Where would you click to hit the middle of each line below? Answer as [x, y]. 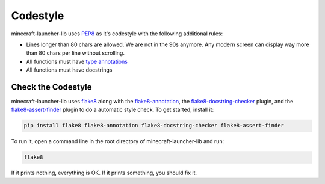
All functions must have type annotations [77, 61]
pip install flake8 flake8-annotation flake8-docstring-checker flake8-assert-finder [154, 126]
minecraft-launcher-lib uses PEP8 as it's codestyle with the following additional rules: [117, 34]
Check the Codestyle [51, 87]
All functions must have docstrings [69, 70]
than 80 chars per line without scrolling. [75, 53]
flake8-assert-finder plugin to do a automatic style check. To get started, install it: [112, 110]
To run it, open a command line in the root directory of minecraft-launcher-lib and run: [118, 141]
